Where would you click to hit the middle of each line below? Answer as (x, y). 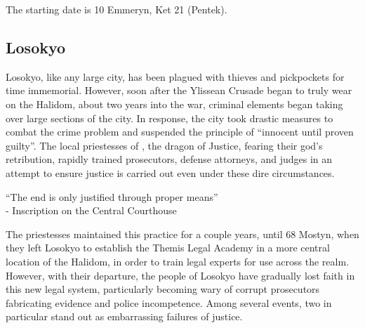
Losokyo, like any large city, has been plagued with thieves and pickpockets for (175, 76)
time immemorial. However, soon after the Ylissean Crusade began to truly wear (179, 90)
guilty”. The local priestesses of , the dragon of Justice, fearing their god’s (164, 145)
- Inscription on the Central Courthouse (91, 210)
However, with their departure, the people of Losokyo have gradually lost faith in (180, 275)
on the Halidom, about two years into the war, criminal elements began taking (174, 104)
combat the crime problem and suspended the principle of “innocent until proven (180, 132)
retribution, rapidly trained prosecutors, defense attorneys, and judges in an (169, 159)
